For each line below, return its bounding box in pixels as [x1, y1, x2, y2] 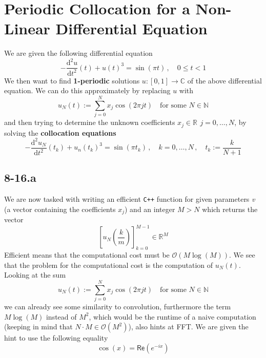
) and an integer [124, 203, 175, 214]
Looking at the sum [4, 269, 66, 280]
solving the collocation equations [4, 127, 116, 138]
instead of [46, 311, 77, 322]
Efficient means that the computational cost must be [4, 249, 170, 260]
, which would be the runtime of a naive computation [89, 311, 256, 322]
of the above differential [187, 75, 262, 86]
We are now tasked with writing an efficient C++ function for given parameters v [4, 194, 255, 204]
